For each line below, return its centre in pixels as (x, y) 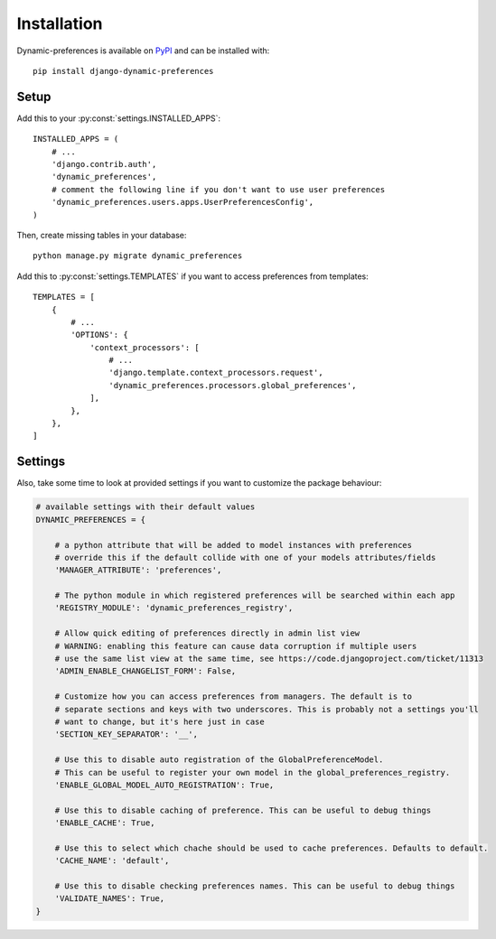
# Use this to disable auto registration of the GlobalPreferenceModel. (219, 760)
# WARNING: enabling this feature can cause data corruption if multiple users (236, 646)
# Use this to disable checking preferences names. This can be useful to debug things (255, 886)
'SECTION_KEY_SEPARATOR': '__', (126, 734)
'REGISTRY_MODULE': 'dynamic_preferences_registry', (174, 608)
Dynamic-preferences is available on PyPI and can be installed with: (143, 51)
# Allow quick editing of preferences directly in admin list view (207, 633)
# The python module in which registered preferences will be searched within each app (255, 595)
